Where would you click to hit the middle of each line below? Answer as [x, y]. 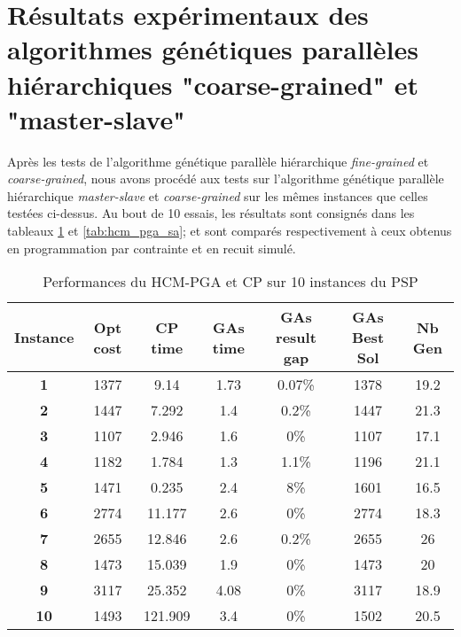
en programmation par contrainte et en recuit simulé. [152, 248]
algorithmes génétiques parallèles [213, 49]
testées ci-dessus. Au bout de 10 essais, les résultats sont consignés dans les [211, 213]
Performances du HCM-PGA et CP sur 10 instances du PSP [230, 282]
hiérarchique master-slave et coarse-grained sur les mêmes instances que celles [218, 195]
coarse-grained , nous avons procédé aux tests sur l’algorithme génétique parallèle [226, 179]
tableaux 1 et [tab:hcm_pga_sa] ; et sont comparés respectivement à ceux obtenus [230, 231]
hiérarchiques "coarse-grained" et [213, 84]
